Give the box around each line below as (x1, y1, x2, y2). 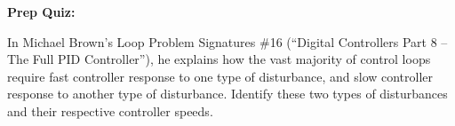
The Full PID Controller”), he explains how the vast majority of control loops (7, 50, 431, 68)
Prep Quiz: (7, 3, 76, 20)
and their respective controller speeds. (7, 101, 213, 120)
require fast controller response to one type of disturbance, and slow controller (7, 67, 434, 85)
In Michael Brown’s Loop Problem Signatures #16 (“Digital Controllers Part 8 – (7, 32, 448, 51)
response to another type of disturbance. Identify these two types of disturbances (7, 84, 448, 103)
